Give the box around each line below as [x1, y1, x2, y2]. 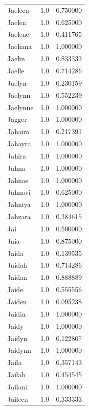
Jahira [7, 150, 26, 160]
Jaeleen [7, 4, 29, 15]
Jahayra [7, 138, 31, 149]
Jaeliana [7, 41, 32, 51]
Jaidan [7, 272, 27, 282]
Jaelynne [7, 102, 34, 112]
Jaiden [7, 296, 27, 306]
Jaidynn [7, 345, 31, 355]
